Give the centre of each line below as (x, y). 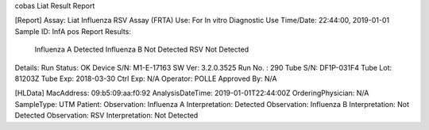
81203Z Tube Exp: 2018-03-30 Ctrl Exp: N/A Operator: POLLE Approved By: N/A (146, 78)
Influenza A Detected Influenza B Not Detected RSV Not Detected (142, 50)
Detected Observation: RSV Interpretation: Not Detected (106, 116)
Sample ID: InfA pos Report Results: (73, 31)
